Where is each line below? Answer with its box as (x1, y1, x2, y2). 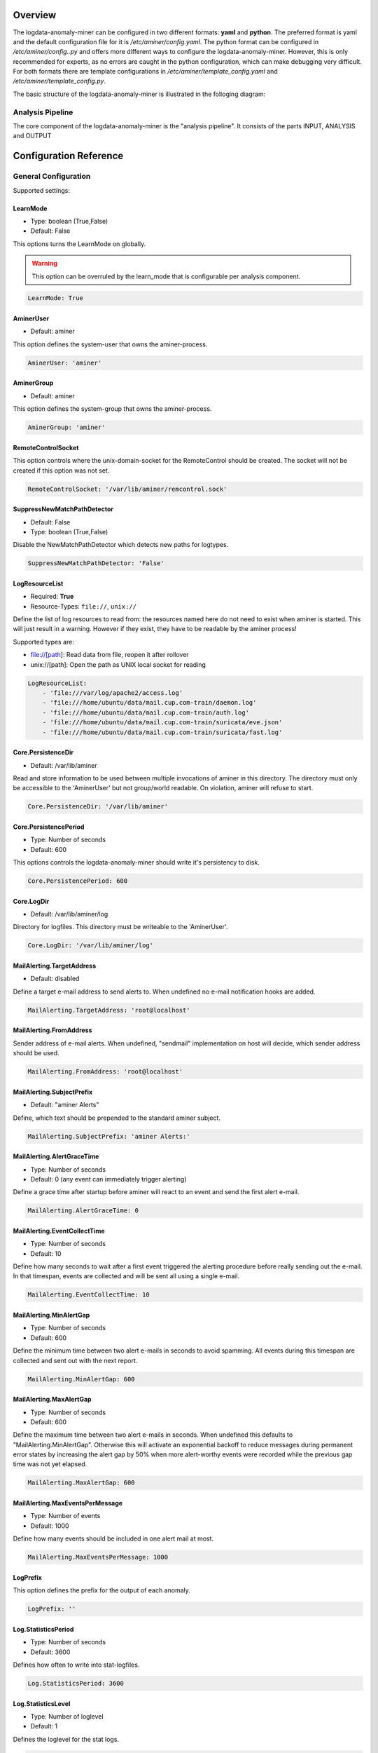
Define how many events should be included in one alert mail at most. (13, 1534, 213, 1543)
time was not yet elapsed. (13, 1460, 87, 1468)
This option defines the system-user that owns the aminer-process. (13, 340, 208, 348)
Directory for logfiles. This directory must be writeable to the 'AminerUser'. (13, 923, 228, 931)
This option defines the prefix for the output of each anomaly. (13, 1586, 190, 1595)
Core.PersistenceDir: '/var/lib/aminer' (27, 803, 168, 811)
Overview (13, 9, 57, 21)
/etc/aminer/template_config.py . (13, 77, 106, 86)
